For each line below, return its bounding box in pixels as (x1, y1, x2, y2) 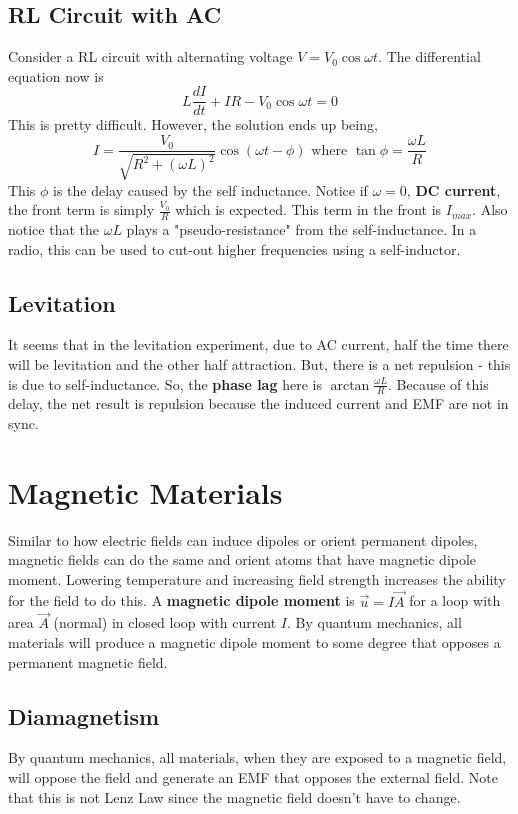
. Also (472, 199, 508, 220)
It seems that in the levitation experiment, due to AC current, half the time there (8, 334, 509, 355)
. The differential (378, 46, 481, 67)
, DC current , (406, 179, 501, 200)
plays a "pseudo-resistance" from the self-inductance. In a (126, 218, 477, 239)
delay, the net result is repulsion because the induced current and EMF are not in (8, 393, 509, 414)
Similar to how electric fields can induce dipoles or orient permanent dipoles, (8, 529, 478, 550)
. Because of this (388, 373, 489, 394)
